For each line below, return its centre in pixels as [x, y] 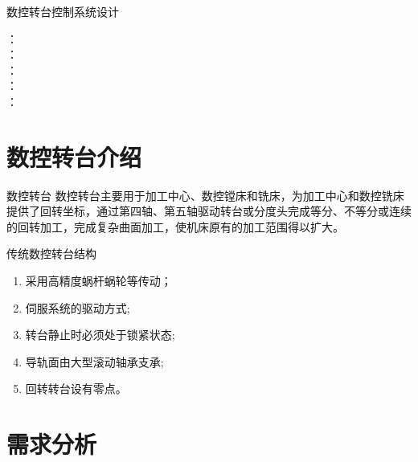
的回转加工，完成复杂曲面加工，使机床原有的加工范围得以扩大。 [175, 226]
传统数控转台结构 [51, 253]
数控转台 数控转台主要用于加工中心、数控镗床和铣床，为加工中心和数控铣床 [205, 195]
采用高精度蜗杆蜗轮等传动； [98, 281]
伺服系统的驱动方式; [78, 307]
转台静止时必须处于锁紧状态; [100, 335]
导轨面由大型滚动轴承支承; [94, 361]
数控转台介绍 [74, 156]
